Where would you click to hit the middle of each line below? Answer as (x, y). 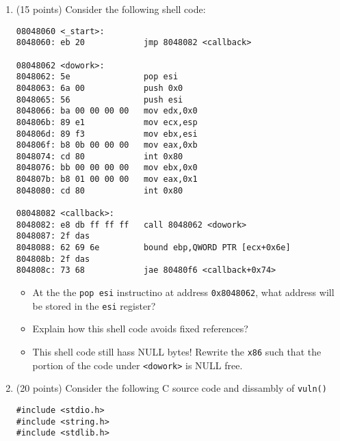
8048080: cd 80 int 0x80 (100, 190)
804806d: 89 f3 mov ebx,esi (107, 134)
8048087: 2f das (53, 236)
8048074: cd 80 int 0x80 (100, 156)
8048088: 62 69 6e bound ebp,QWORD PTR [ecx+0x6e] (153, 248)
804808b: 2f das (53, 259)
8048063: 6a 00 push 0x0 (100, 88)
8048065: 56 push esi (100, 99)
